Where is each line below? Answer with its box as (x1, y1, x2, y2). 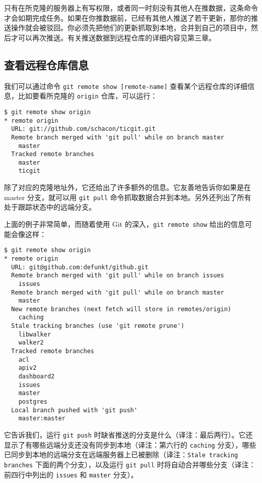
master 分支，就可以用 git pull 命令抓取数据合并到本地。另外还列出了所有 (4, 191, 251, 202)
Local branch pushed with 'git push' (11, 406, 138, 414)
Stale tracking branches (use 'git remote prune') (11, 322, 184, 330)
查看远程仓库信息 (4, 57, 89, 72)
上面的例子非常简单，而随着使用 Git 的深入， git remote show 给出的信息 (4, 218, 245, 229)
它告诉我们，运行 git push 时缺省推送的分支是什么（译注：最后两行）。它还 (4, 429, 253, 440)
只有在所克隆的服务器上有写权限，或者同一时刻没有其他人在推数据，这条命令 (4, 3, 258, 13)
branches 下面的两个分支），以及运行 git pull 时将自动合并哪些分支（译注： (4, 459, 256, 469)
